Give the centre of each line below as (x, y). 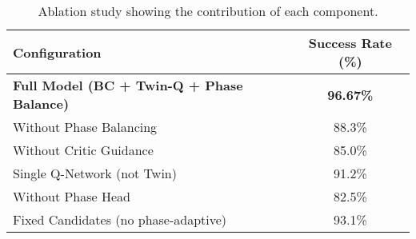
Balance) (41, 104)
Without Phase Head (72, 196)
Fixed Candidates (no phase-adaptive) (120, 219)
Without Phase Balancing (85, 127)
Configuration (57, 52)
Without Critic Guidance (83, 150)
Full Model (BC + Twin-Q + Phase (128, 85)
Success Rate (350, 43)
